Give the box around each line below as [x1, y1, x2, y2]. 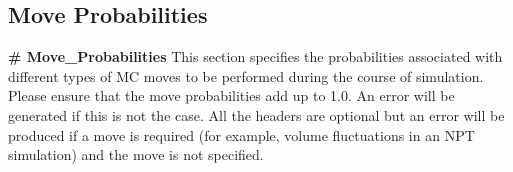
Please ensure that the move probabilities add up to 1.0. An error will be [8, 85, 455, 106]
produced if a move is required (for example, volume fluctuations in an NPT [8, 124, 475, 145]
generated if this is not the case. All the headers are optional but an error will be [8, 104, 505, 125]
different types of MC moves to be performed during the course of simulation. [8, 65, 484, 86]
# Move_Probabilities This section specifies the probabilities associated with [8, 46, 503, 67]
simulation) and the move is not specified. [8, 144, 264, 165]
